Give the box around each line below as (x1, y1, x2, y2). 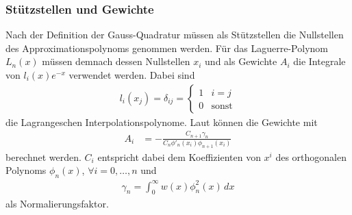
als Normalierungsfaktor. (5, 196, 109, 210)
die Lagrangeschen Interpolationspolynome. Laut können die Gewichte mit (5, 114, 318, 129)
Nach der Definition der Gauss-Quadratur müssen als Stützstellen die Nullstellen (5, 27, 344, 42)
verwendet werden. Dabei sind (68, 68, 195, 81)
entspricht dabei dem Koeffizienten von (97, 149, 261, 164)
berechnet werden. (5, 149, 81, 164)
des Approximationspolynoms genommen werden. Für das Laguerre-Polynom (5, 40, 328, 55)
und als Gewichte (205, 54, 277, 68)
